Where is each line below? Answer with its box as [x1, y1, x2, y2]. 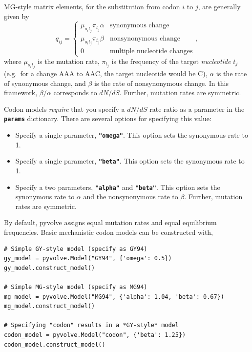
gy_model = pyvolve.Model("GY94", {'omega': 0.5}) [4, 255, 172, 262]
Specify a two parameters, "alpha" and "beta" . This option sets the [15, 182, 220, 192]
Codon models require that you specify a [4, 104, 125, 114]
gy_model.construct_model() [4, 264, 95, 271]
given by [4, 11, 29, 21]
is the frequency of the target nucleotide [111, 56, 231, 66]
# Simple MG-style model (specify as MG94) [4, 284, 147, 291]
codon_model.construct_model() [4, 341, 105, 348]
